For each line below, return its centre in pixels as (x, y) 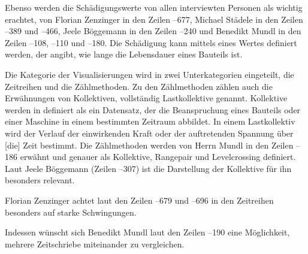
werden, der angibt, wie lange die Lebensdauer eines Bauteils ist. (124, 54)
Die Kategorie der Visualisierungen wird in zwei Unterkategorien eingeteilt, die (150, 74)
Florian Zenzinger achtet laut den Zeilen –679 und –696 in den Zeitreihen (139, 200)
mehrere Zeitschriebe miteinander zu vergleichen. (95, 244)
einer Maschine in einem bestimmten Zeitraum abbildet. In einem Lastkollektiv (150, 121)
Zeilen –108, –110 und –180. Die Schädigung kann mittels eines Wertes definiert (151, 42)
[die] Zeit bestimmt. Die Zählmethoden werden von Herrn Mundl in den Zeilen (149, 145)
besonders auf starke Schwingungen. (71, 212)
